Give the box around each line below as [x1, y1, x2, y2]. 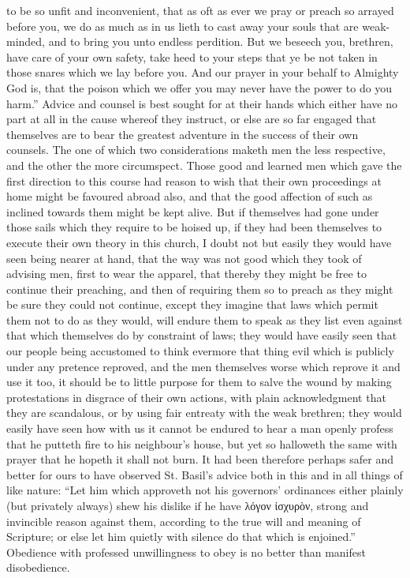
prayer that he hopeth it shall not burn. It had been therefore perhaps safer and [6, 451, 393, 467]
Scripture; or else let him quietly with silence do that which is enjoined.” [6, 528, 356, 545]
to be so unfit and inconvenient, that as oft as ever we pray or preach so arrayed [6, 2, 394, 18]
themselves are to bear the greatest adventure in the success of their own [6, 126, 359, 142]
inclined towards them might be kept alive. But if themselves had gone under [6, 203, 379, 220]
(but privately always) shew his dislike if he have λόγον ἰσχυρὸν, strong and [6, 497, 369, 513]
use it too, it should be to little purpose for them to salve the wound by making [6, 373, 392, 390]
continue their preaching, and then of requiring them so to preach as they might [6, 280, 393, 297]
